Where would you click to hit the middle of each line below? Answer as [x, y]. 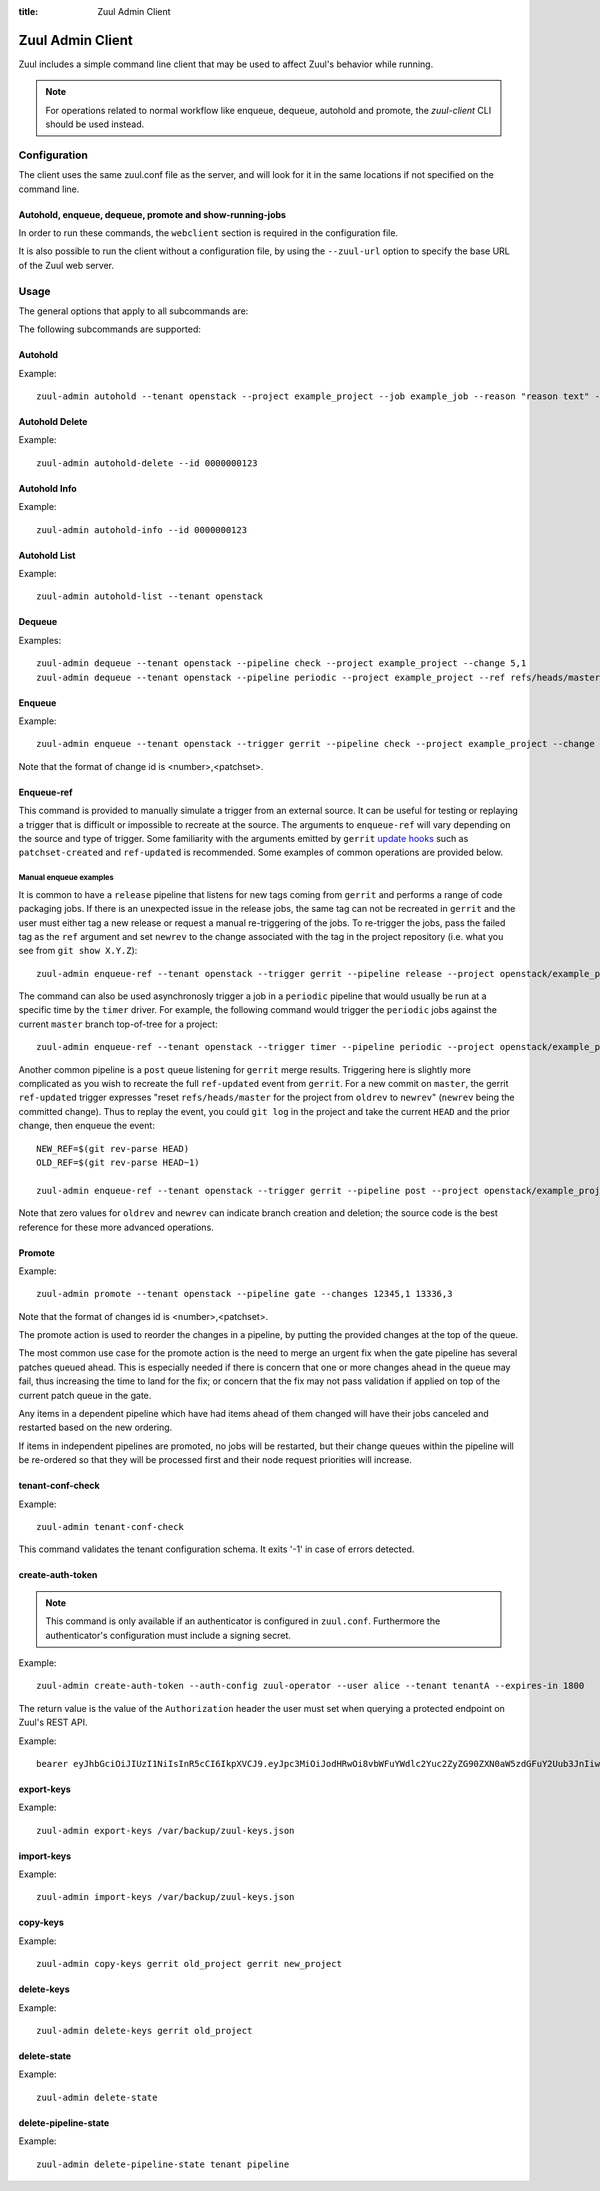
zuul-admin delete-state [97, 2097]
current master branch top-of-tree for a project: [118, 1024]
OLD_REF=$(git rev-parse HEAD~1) [118, 1162]
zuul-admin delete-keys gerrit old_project [144, 2031]
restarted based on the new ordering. [95, 1427]
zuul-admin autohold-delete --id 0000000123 [147, 463]
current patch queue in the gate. [85, 1395]
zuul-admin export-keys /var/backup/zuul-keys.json [165, 1830]
